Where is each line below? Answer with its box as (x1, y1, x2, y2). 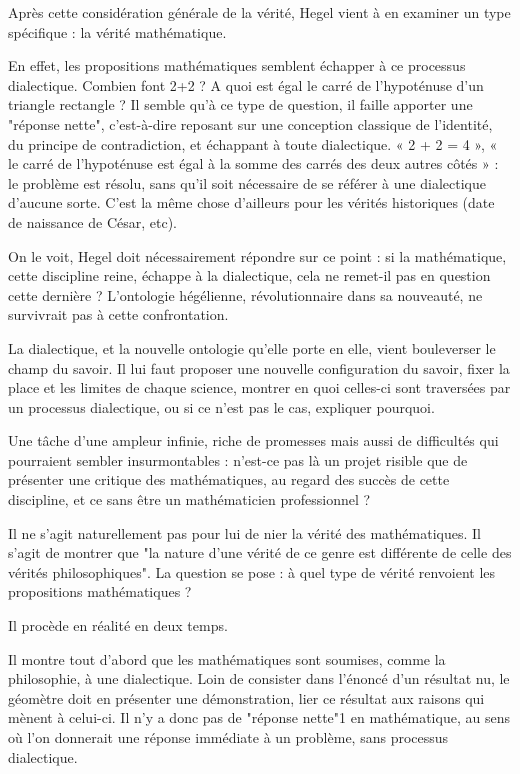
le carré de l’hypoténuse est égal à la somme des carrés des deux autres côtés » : (8, 153, 499, 174)
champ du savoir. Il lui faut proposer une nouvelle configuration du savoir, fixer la (8, 357, 510, 378)
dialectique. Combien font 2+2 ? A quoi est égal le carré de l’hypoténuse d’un (8, 74, 484, 95)
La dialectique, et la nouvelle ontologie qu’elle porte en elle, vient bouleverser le (8, 337, 496, 358)
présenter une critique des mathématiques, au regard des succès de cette (8, 469, 450, 490)
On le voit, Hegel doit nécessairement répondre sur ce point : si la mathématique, (8, 245, 507, 266)
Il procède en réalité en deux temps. (8, 615, 228, 636)
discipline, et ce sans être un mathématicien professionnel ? (8, 489, 371, 510)
